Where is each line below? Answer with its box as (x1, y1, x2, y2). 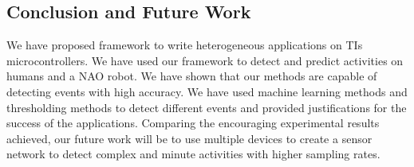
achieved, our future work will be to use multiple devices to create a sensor (6, 130, 373, 146)
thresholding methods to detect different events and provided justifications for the (6, 99, 407, 115)
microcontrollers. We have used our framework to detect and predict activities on (6, 52, 404, 68)
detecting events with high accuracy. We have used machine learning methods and (6, 83, 408, 99)
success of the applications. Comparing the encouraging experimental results (6, 115, 380, 131)
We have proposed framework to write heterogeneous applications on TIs (6, 37, 363, 53)
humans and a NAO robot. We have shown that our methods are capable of (6, 68, 377, 84)
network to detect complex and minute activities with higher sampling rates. (6, 146, 380, 162)
